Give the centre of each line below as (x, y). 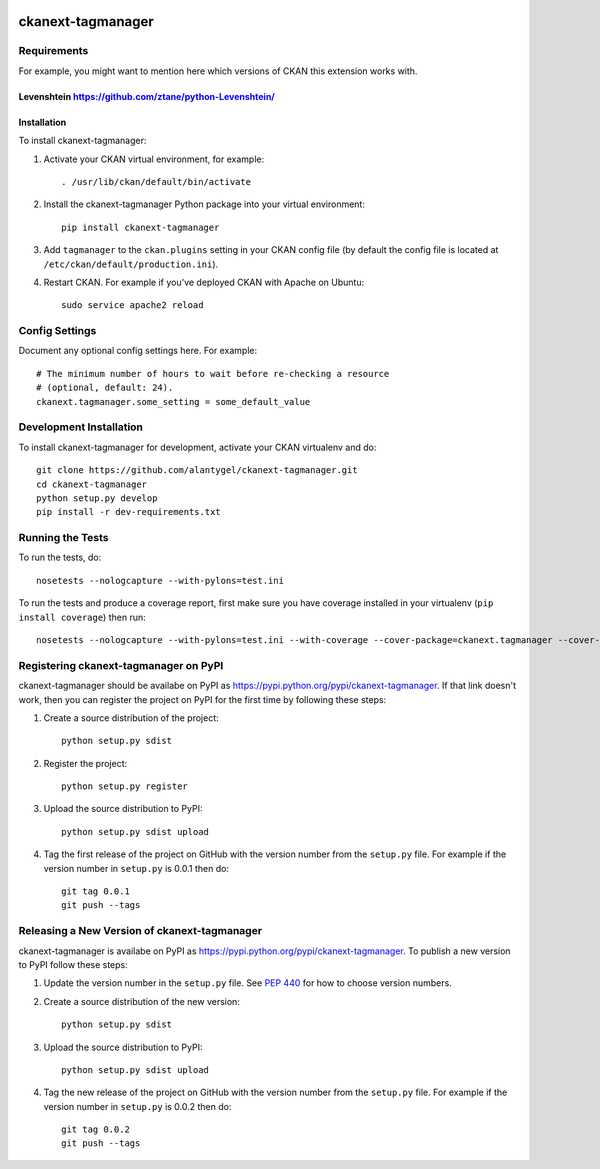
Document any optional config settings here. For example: (138, 351)
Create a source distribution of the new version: (141, 1001)
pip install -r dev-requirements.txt (129, 512)
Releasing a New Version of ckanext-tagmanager (140, 931)
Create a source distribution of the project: (131, 717)
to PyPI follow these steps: (73, 964)
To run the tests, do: (60, 557)
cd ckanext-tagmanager (92, 484)
